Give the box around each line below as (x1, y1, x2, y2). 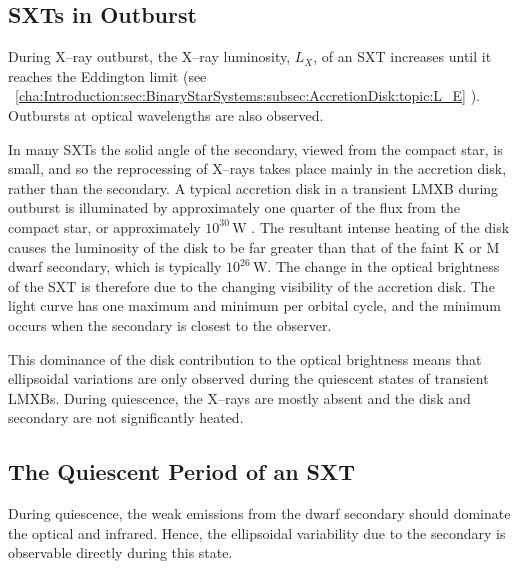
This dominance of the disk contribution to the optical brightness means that (8, 348, 482, 369)
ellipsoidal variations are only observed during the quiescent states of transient (8, 368, 489, 389)
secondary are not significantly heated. (8, 407, 244, 428)
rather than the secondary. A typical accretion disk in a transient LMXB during (8, 177, 499, 198)
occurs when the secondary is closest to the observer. (8, 314, 332, 335)
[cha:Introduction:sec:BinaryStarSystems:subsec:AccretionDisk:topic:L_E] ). (15, 85, 480, 106)
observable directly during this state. (8, 542, 233, 563)
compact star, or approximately (8, 216, 201, 237)
